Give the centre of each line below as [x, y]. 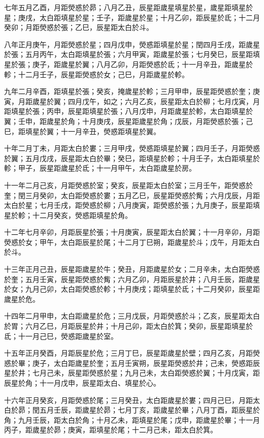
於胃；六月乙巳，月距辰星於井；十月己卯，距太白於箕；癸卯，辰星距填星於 [128, 326]
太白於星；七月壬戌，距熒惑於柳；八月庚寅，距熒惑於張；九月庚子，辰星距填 [132, 205]
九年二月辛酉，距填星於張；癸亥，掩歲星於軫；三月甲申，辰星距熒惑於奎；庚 [132, 91]
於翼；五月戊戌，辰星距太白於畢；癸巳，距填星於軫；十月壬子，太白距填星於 [132, 158]
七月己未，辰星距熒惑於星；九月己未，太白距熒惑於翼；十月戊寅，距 [146, 373]
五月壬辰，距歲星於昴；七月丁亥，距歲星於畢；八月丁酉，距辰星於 [150, 410]
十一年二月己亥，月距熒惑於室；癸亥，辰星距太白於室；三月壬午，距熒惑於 [128, 185]
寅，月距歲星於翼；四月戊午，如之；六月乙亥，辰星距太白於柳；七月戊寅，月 [132, 101]
